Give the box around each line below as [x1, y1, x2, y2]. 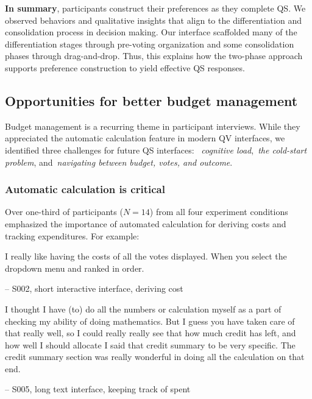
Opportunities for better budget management [5, 91, 298, 110]
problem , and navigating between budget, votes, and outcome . [5, 155, 233, 168]
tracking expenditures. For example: [5, 229, 140, 242]
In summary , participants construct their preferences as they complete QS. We [5, 2, 306, 14]
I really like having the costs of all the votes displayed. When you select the [5, 250, 287, 263]
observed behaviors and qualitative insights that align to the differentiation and [5, 13, 302, 26]
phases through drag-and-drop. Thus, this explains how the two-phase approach [5, 49, 303, 62]
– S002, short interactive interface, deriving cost [5, 282, 183, 295]
